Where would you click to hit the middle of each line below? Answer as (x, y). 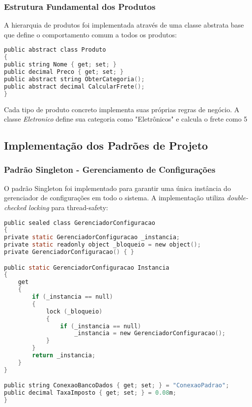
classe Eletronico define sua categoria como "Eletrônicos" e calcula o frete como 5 (126, 119)
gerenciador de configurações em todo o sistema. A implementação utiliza (114, 198)
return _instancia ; (64, 356)
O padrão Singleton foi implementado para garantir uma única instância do (117, 188)
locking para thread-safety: (68, 207)
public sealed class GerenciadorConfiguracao (80, 223)
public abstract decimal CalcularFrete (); (74, 86)
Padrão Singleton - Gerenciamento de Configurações (110, 170)
